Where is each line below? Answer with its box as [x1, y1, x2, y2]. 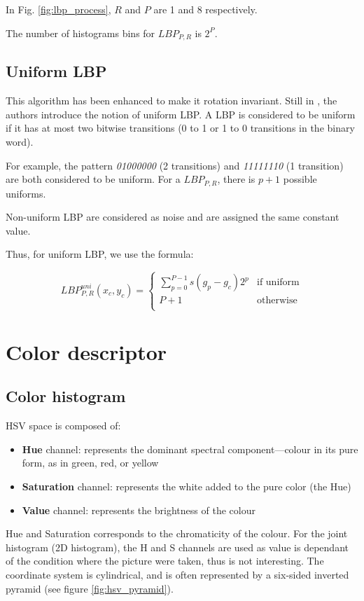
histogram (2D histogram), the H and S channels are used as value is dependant [6, 539, 349, 554]
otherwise [257, 296, 297, 306]
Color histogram [6, 385, 126, 407]
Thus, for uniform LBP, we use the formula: [6, 247, 194, 261]
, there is [217, 172, 255, 186]
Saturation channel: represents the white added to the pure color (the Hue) [22, 479, 351, 493]
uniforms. [6, 186, 46, 200]
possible [283, 172, 317, 186]
